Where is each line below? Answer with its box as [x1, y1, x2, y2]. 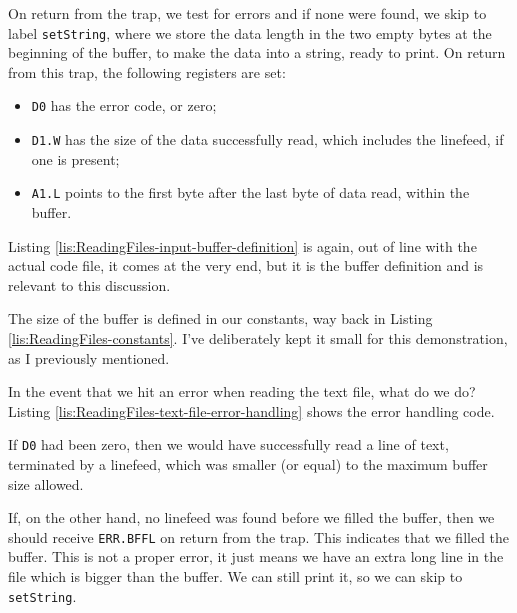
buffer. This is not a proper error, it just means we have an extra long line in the [8, 546, 504, 567]
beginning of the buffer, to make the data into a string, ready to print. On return [8, 42, 506, 63]
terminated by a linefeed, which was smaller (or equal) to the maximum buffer [8, 454, 488, 474]
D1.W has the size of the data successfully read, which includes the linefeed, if [31, 129, 504, 150]
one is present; [31, 148, 120, 169]
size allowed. [8, 473, 84, 494]
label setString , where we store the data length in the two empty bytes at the [8, 22, 492, 43]
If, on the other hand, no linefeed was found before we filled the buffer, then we [8, 507, 495, 528]
